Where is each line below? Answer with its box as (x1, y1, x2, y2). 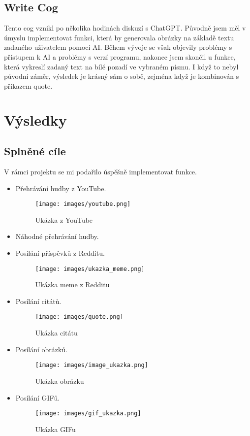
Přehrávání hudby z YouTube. (15, 183, 106, 193)
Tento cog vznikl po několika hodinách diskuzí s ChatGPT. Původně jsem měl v (4, 23, 246, 33)
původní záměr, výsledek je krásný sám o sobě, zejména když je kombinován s (4, 71, 239, 81)
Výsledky (4, 109, 67, 130)
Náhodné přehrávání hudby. (15, 231, 99, 241)
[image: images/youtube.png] (35, 201, 131, 208)
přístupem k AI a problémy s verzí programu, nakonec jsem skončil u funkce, (4, 51, 236, 62)
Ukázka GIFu (35, 424, 76, 434)
